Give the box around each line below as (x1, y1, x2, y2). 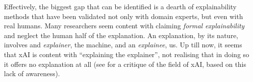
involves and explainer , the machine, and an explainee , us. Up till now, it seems (4, 40, 242, 50)
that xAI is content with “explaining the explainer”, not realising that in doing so (4, 49, 250, 59)
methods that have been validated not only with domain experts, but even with (4, 11, 243, 21)
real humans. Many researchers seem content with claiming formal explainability (4, 20, 245, 31)
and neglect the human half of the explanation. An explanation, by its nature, (4, 30, 238, 40)
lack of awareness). (4, 68, 60, 79)
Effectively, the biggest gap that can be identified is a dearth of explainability (4, 1, 237, 11)
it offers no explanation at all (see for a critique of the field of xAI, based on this (4, 59, 246, 69)
